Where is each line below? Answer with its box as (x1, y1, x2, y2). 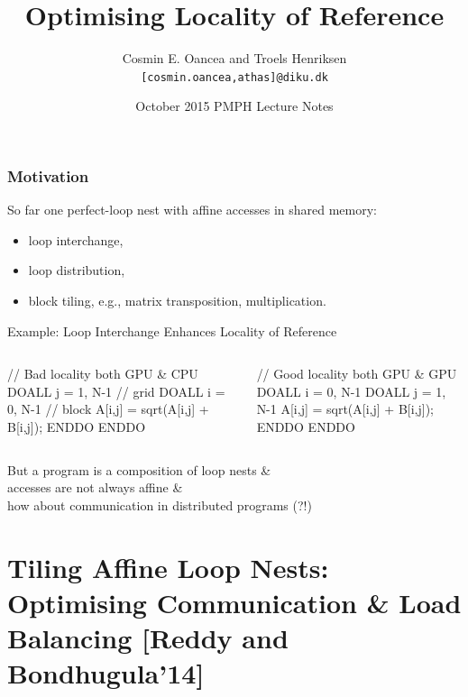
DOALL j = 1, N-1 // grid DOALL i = (7, 381, 225, 400)
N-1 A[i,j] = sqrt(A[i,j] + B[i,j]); (256, 399, 434, 418)
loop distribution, (28, 261, 125, 280)
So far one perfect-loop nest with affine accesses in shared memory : (7, 200, 378, 219)
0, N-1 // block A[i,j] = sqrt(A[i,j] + (7, 399, 209, 418)
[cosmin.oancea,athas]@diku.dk (141, 70, 328, 84)
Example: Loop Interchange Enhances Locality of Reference (7, 321, 337, 340)
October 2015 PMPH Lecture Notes (135, 96, 334, 115)
